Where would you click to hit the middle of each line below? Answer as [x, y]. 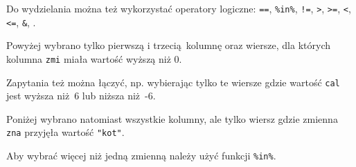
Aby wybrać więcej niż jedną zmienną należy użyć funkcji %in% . [141, 156]
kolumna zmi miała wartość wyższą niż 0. [94, 58]
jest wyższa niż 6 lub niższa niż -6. [81, 96]
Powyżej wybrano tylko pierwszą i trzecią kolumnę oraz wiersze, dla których [168, 45]
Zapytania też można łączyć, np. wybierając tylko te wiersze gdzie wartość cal [173, 82]
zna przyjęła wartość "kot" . [65, 132]
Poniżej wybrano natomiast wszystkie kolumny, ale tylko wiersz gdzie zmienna [172, 118]
